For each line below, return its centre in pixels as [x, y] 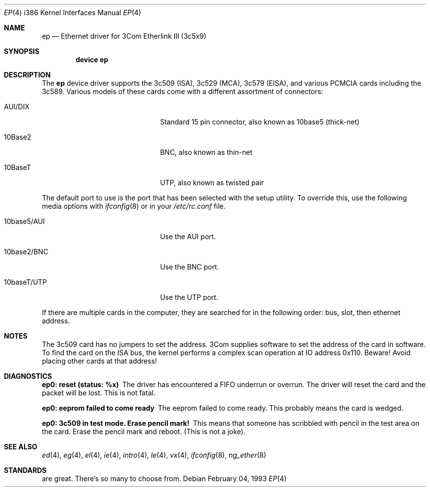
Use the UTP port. [189, 297]
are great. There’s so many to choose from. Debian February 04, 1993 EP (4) [164, 479]
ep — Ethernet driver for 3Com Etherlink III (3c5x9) [124, 36]
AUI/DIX [17, 107]
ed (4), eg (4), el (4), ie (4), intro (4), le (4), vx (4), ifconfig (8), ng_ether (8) [154, 455]
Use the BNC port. [189, 267]
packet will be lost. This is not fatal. [99, 393]
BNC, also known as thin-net [206, 152]
